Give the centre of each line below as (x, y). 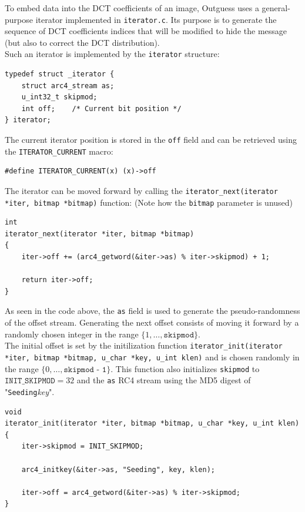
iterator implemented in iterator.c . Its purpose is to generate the (156, 19)
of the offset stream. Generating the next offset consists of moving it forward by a (152, 322)
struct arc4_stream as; (68, 86)
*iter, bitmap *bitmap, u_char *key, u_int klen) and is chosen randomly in (152, 357)
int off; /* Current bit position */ (101, 108)
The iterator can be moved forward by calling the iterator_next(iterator (141, 190)
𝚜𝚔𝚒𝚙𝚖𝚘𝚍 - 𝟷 (85, 369)
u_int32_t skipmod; (59, 97)
